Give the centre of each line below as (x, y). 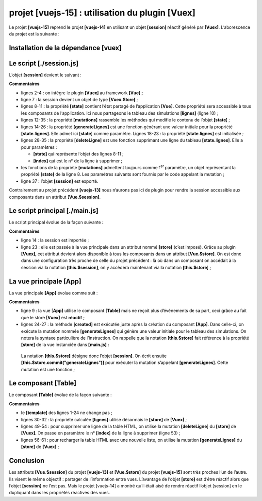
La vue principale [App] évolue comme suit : (53, 293)
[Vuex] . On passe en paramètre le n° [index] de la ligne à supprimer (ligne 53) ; (101, 433)
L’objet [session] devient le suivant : (45, 75)
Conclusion (27, 461)
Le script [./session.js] (44, 63)
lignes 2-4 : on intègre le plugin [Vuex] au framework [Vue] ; (82, 93)
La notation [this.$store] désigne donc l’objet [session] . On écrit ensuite (94, 356)
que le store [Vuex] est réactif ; (53, 317)
